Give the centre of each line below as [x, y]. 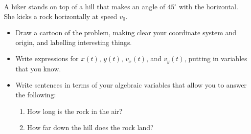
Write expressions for [47, 58]
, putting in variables [216, 58]
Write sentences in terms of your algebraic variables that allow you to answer [131, 85]
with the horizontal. [208, 6]
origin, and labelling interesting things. [74, 42]
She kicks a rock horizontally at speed [61, 16]
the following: [36, 95]
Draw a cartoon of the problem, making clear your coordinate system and [126, 33]
